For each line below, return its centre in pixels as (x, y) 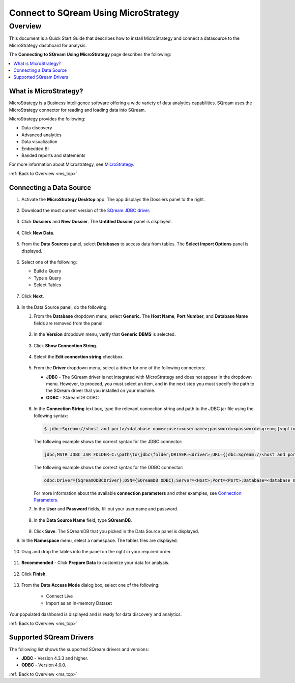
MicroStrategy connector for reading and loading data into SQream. (77, 110)
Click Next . (33, 296)
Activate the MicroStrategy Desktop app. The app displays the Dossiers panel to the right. (113, 199)
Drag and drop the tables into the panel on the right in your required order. (97, 551)
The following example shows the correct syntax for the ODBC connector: (109, 467)
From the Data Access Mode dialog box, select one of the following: (90, 585)
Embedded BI (35, 148)
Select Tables (47, 285)
